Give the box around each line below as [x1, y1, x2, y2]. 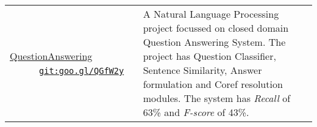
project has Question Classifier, [143, 49, 276, 63]
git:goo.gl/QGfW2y [39, 66, 124, 76]
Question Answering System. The [143, 35, 286, 49]
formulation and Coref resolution [143, 77, 283, 91]
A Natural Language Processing [143, 7, 279, 21]
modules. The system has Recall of [143, 91, 291, 105]
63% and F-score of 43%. [143, 105, 249, 119]
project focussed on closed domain [143, 21, 289, 35]
